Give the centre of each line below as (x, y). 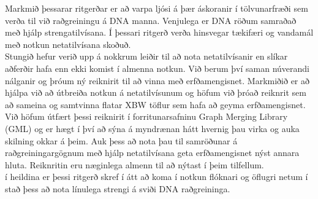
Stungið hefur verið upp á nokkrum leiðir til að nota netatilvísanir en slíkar (146, 56)
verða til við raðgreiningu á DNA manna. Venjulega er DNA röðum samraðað (151, 20)
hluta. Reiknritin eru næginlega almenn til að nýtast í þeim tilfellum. (134, 164)
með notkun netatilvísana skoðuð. (68, 44)
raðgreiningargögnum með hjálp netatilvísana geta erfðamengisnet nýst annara (152, 153)
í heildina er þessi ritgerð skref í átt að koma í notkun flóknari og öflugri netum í (157, 177)
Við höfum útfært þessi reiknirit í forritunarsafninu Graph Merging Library (146, 116)
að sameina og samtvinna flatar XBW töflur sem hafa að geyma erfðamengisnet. (155, 104)
